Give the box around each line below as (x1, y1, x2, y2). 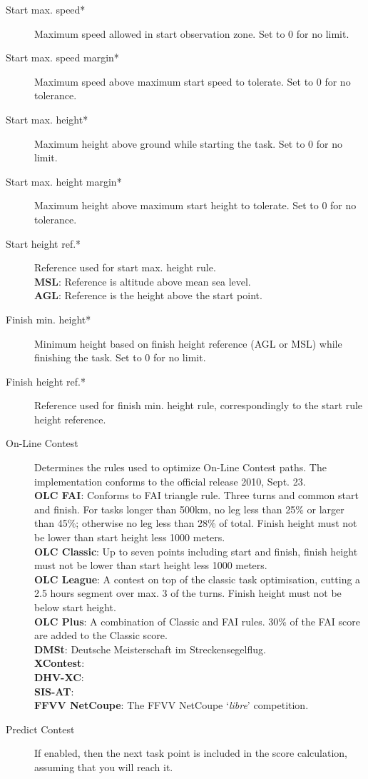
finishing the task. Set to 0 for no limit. (34, 350, 206, 365)
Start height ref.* (6, 236, 81, 251)
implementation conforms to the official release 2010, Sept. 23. (34, 473, 306, 488)
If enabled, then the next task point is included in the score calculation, (34, 745, 347, 760)
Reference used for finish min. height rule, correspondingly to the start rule (34, 398, 363, 413)
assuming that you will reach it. (34, 759, 173, 774)
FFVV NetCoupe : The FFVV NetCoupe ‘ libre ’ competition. (34, 698, 309, 713)
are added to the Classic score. (34, 628, 168, 643)
